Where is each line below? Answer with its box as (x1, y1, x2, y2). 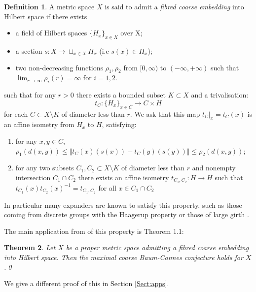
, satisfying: (102, 119, 137, 130)
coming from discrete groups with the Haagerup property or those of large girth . (4, 209, 249, 220)
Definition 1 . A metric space (4, 1, 95, 11)
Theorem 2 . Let (4, 242, 56, 253)
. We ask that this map (130, 108, 200, 119)
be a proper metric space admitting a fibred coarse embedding (66, 242, 249, 253)
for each (4, 108, 28, 119)
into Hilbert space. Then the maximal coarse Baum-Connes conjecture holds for (4, 252, 243, 262)
